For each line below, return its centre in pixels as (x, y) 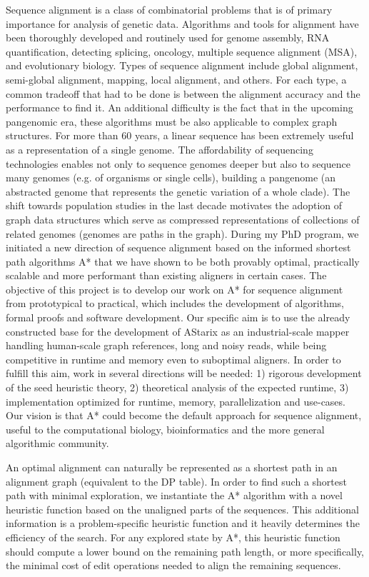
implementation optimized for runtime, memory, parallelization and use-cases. (176, 401)
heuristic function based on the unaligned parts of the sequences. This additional (182, 509)
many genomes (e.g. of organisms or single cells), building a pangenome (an (171, 177)
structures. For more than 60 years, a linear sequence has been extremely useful (180, 135)
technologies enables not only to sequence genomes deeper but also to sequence (178, 163)
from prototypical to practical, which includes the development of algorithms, (175, 303)
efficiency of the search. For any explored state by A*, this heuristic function (173, 537)
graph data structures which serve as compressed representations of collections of (183, 219)
